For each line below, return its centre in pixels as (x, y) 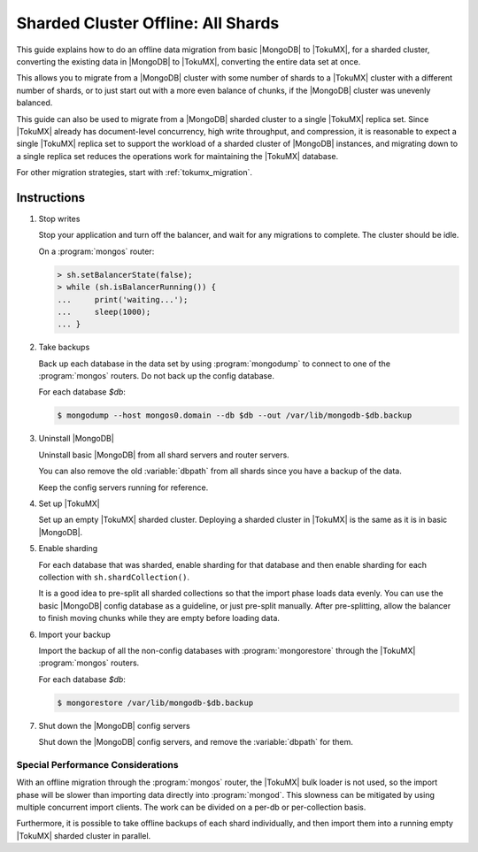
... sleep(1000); (104, 311)
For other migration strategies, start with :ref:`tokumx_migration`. (134, 173)
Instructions (51, 198)
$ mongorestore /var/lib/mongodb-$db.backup (155, 702)
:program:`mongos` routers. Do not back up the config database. (156, 376)
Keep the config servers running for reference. (123, 487)
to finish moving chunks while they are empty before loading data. (159, 618)
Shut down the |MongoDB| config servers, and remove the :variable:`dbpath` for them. (196, 742)
